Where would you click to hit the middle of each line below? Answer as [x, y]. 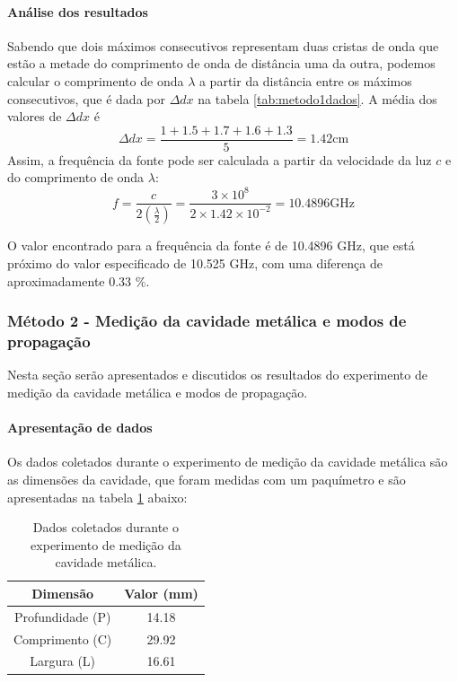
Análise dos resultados [78, 11]
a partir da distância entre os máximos [305, 80]
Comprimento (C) [63, 638]
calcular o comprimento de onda [96, 80]
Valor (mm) [161, 593]
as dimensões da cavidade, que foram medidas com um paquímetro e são [207, 479]
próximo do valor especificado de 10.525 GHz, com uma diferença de [195, 263]
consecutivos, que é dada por [86, 98]
